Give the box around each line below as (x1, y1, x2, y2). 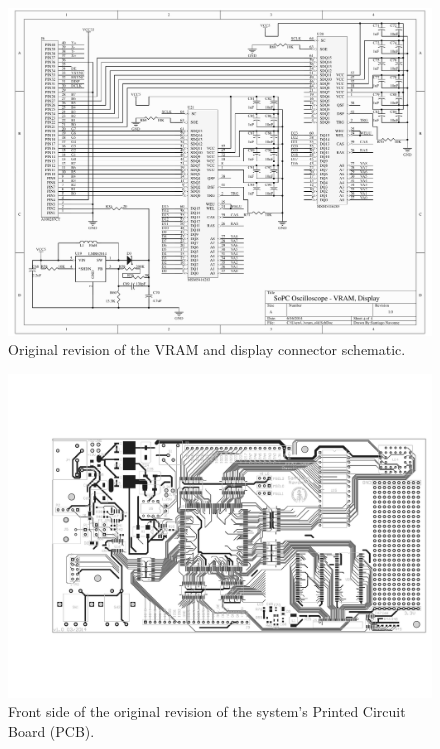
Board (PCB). (8, 720, 95, 741)
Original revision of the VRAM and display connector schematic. (8, 339, 406, 360)
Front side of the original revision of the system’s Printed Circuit (8, 701, 406, 722)
